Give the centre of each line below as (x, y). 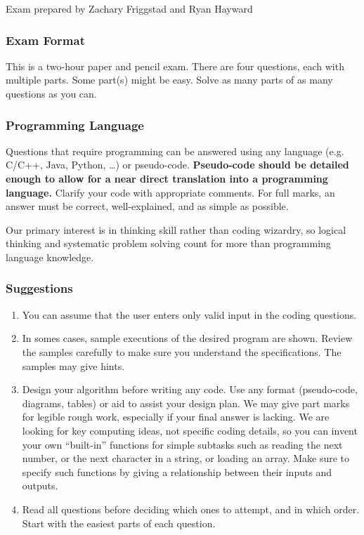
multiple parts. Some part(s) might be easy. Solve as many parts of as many (169, 80)
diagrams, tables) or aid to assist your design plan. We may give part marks (186, 403)
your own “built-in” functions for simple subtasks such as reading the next (182, 444)
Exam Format (45, 40)
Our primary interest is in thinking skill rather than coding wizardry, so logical (176, 229)
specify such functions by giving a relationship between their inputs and (177, 471)
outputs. (40, 486)
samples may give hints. (73, 365)
